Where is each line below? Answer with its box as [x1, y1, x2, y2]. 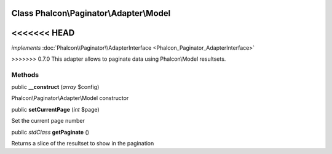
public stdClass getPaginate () [11, 128, 89, 136]
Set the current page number [11, 117, 85, 125]
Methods [11, 71, 39, 79]
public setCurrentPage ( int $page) [11, 106, 100, 113]
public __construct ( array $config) [11, 83, 100, 91]
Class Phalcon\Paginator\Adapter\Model [11, 8, 171, 18]
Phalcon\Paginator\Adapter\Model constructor [11, 94, 129, 102]
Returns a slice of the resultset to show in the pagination [11, 140, 154, 147]
